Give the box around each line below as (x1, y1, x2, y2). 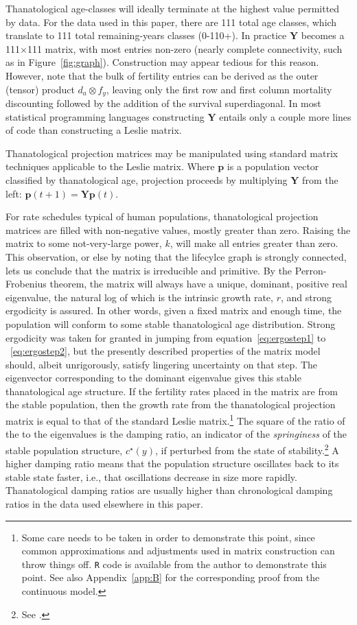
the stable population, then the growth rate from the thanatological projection (5, 397, 336, 412)
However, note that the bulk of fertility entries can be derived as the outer (5, 68, 319, 82)
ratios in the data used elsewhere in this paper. (5, 496, 203, 510)
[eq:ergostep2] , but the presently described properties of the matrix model (10, 344, 321, 358)
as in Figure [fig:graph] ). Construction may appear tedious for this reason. (5, 55, 319, 69)
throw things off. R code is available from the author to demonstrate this (21, 556, 327, 571)
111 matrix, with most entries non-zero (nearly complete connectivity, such (27, 41, 343, 56)
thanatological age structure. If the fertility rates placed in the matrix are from (5, 384, 338, 398)
